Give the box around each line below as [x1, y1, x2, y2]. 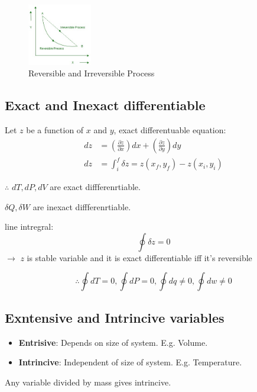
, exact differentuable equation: [113, 124, 226, 136]
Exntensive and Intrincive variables [5, 308, 225, 326]
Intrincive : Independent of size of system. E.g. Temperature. [18, 356, 242, 368]
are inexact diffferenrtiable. [32, 200, 131, 213]
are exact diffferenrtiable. [50, 181, 141, 192]
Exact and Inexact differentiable [5, 96, 206, 114]
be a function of [26, 124, 84, 136]
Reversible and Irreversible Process [28, 67, 155, 79]
